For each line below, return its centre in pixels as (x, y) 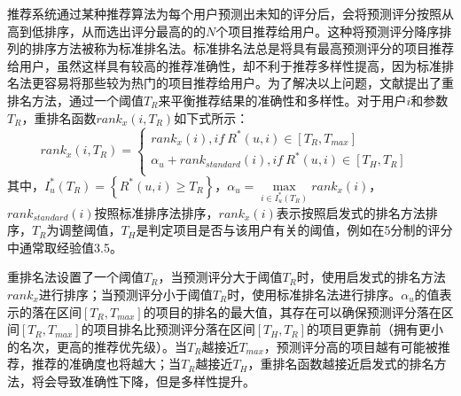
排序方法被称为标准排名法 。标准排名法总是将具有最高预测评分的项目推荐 (242, 48)
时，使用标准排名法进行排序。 (314, 294)
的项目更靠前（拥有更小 (375, 329)
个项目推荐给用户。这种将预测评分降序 (328, 31)
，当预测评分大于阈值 (220, 277)
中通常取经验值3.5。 (65, 247)
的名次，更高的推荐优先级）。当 (97, 346)
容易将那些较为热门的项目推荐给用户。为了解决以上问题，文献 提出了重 (249, 83)
